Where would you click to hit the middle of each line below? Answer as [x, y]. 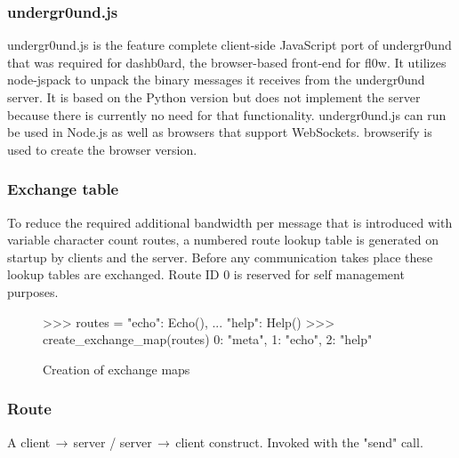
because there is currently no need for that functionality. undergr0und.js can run [227, 114]
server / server [113, 442]
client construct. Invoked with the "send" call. [299, 442]
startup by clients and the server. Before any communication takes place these [220, 257]
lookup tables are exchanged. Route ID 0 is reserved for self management [206, 274]
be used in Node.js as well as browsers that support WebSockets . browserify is [220, 132]
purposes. [33, 291]
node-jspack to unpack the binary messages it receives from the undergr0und [216, 80]
